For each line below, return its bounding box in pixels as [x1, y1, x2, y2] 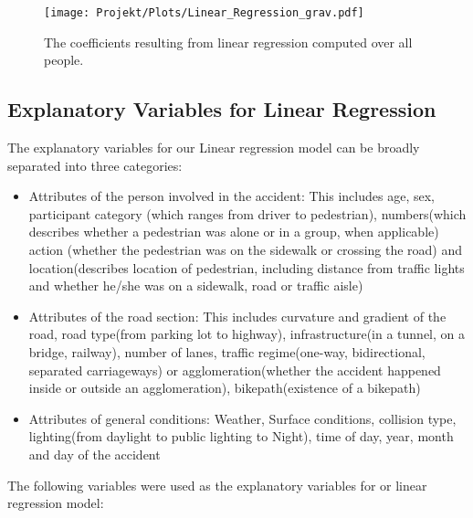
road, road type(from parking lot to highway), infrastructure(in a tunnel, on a [28, 324, 466, 344]
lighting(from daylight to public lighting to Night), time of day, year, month [28, 427, 454, 446]
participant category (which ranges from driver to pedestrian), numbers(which [28, 204, 467, 223]
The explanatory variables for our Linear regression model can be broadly [7, 138, 420, 157]
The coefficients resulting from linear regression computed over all [44, 32, 413, 51]
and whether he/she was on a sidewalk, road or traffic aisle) [28, 276, 363, 295]
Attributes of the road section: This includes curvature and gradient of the [28, 306, 447, 325]
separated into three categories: [7, 155, 183, 174]
